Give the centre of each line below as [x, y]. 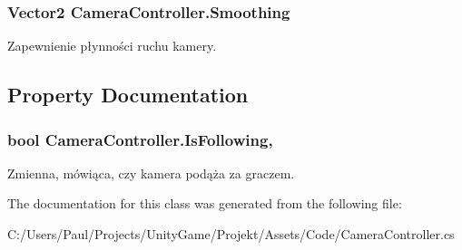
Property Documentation [128, 95]
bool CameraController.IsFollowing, [140, 139]
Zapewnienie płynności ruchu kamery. [112, 46]
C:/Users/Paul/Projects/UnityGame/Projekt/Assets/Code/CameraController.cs [231, 234]
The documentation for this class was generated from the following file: [205, 203]
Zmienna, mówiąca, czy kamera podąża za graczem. [151, 173]
